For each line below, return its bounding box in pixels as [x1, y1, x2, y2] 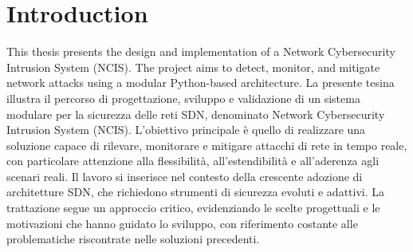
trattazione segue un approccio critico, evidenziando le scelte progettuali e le [6, 199, 380, 216]
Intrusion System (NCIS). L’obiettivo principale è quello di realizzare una [6, 121, 366, 138]
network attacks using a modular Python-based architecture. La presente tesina [6, 74, 395, 91]
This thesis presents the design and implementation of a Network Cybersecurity [6, 43, 395, 60]
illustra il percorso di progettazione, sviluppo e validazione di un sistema [6, 89, 360, 106]
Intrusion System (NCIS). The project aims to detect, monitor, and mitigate [6, 58, 380, 75]
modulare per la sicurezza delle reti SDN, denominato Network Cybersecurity [6, 105, 385, 122]
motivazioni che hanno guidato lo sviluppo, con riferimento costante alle [6, 215, 358, 231]
